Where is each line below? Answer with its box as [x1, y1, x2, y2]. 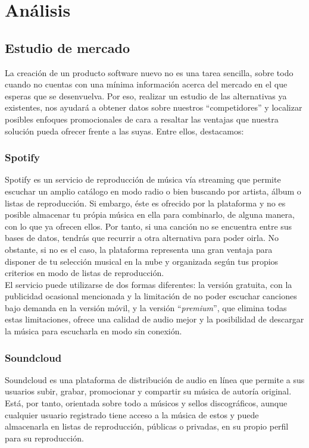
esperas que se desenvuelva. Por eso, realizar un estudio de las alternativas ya [5, 89, 287, 102]
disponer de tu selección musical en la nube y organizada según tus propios [5, 255, 279, 267]
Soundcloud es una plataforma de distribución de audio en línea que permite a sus [5, 373, 305, 386]
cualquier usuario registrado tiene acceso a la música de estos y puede [5, 408, 259, 421]
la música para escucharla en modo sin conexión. [5, 325, 182, 337]
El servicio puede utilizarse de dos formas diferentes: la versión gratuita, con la [5, 278, 292, 290]
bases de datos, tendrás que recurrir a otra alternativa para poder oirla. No [5, 231, 279, 244]
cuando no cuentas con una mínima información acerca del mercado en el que [5, 78, 288, 90]
